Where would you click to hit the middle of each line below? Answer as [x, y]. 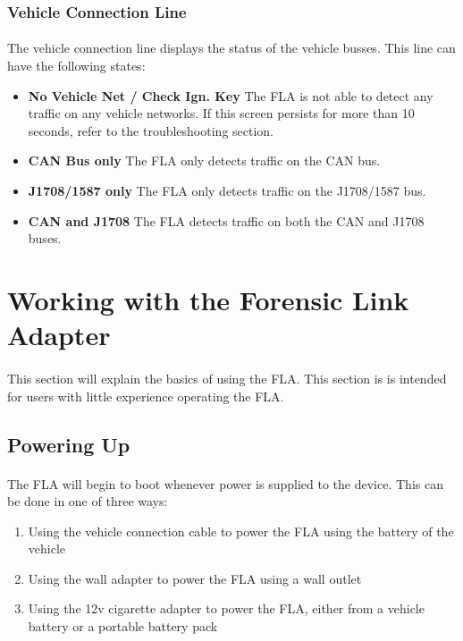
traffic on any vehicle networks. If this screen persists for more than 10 [221, 113]
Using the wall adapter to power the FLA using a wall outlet [195, 578]
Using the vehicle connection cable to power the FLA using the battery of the [241, 531]
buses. [45, 238]
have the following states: [76, 66]
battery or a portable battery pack [123, 626]
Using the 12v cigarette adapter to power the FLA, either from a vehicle [226, 608]
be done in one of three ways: [88, 501]
